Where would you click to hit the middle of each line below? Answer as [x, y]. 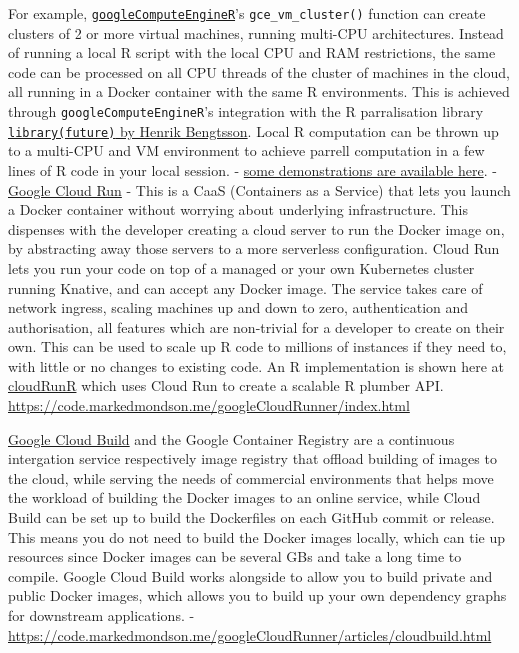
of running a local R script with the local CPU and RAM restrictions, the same [252, 52]
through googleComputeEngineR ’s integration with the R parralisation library [246, 111]
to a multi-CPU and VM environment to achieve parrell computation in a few [246, 150]
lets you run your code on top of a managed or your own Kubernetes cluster [241, 267]
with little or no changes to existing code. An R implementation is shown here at [256, 365]
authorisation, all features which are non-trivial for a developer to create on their [256, 326]
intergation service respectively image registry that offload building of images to [252, 458]
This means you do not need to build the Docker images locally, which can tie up [257, 536]
